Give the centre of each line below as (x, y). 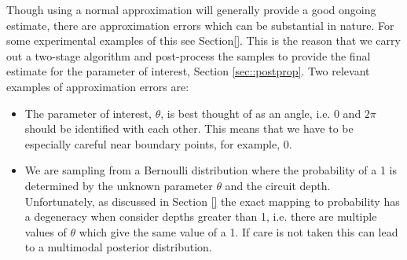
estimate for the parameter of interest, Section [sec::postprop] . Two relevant (188, 71)
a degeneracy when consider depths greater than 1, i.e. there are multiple (201, 216)
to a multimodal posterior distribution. (118, 247)
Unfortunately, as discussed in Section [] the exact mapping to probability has (212, 201)
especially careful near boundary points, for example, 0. (158, 143)
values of (46, 231)
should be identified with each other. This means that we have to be (189, 128)
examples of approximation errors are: (98, 86)
